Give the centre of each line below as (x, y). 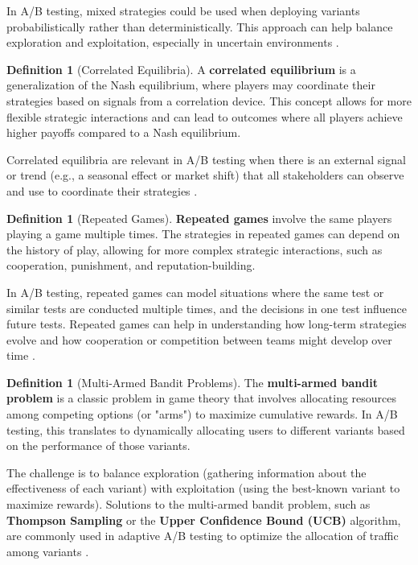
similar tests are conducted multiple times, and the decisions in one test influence (207, 308)
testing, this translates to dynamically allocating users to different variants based (206, 429)
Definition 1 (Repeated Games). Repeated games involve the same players (199, 218)
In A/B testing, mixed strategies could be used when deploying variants (183, 10)
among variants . (48, 551)
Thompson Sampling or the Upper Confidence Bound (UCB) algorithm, (204, 520)
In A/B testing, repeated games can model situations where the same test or (195, 292)
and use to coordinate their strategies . (102, 190)
